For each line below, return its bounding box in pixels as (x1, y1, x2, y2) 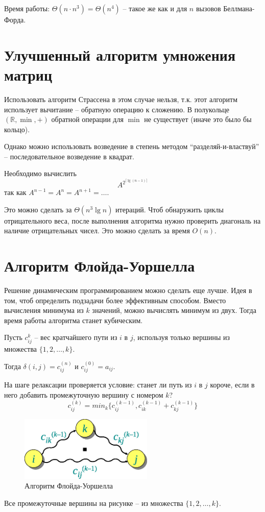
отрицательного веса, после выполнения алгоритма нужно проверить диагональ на (4, 215, 261, 226)
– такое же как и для (123, 3, 187, 13)
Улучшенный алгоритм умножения (4, 44, 236, 65)
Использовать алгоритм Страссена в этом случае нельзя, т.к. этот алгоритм (4, 93, 238, 104)
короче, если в (210, 379, 255, 390)
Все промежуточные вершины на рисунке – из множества (4, 497, 183, 508)
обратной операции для (51, 114, 124, 125)
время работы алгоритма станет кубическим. (4, 314, 143, 325)
